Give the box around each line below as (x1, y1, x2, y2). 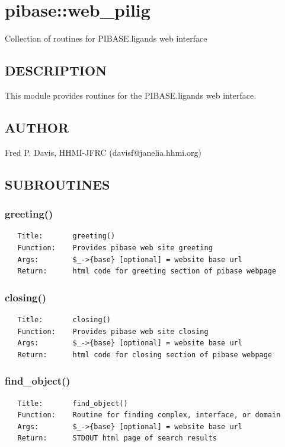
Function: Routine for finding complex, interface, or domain (17, 411, 281, 420)
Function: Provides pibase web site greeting (17, 243, 213, 252)
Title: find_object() (17, 399, 128, 408)
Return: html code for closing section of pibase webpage (17, 350, 273, 359)
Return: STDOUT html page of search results (17, 434, 217, 443)
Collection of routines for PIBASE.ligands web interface (5, 32, 207, 45)
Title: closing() (17, 315, 111, 324)
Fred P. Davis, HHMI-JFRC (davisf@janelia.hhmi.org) (5, 146, 202, 158)
